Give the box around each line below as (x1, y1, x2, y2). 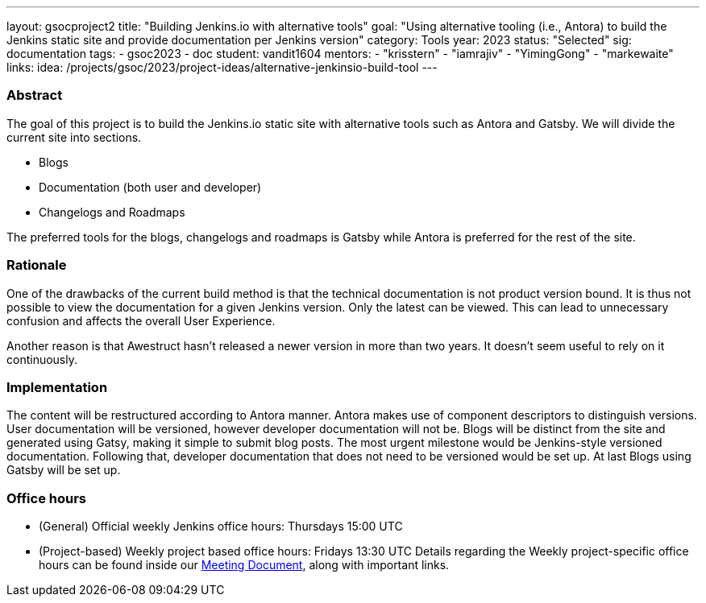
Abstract (6, 87, 63, 104)
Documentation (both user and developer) (39, 180, 262, 194)
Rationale (6, 257, 67, 274)
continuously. (6, 352, 77, 366)
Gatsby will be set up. (6, 463, 121, 477)
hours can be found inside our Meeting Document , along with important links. (39, 558, 450, 572)
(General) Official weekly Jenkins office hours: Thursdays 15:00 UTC (39, 519, 403, 533)
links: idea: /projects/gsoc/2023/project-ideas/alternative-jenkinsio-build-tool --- (6, 60, 438, 74)
